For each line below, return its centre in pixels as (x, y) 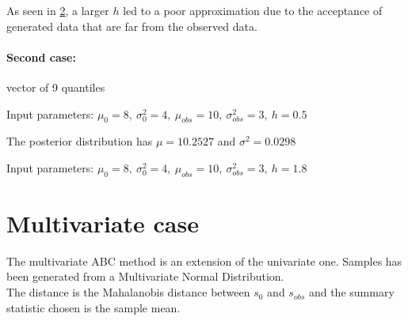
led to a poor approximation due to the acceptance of (253, 10)
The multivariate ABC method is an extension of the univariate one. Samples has (204, 261)
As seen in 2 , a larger (58, 10)
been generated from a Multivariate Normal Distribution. (145, 276)
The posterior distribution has (80, 141)
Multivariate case (103, 223)
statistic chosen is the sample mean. (93, 307)
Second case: (41, 57)
